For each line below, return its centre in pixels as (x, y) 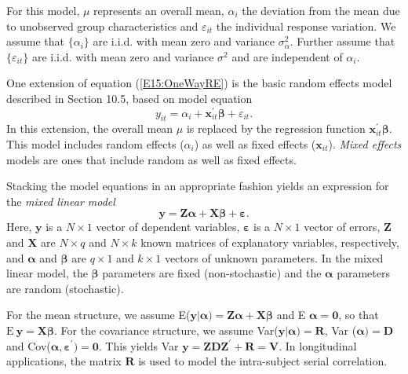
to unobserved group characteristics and (102, 26)
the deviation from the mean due (321, 10)
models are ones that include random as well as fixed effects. (151, 159)
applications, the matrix (64, 361)
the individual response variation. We (306, 26)
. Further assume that (342, 41)
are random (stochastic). (65, 288)
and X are (31, 242)
